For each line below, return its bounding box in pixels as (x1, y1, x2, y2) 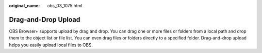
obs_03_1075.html (47, 3, 82, 8)
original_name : (9, 3, 40, 8)
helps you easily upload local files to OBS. (9, 42, 93, 48)
